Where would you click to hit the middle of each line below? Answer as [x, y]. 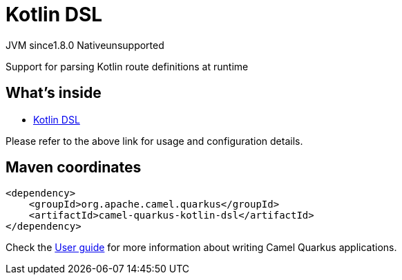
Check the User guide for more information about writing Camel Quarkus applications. [201, 248]
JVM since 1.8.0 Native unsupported [85, 45]
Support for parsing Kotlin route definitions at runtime [127, 66]
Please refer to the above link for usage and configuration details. [154, 141]
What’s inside [54, 93]
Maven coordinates [74, 168]
